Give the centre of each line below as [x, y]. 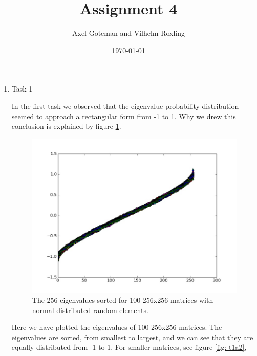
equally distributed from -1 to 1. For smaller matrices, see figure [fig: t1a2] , [129, 347]
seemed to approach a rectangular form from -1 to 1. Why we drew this [124, 116]
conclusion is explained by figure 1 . [66, 126]
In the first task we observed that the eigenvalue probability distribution [125, 106]
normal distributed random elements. [90, 310]
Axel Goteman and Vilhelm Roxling [128, 33]
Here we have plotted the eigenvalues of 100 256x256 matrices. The [117, 327]
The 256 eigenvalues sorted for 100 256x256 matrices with [123, 299]
